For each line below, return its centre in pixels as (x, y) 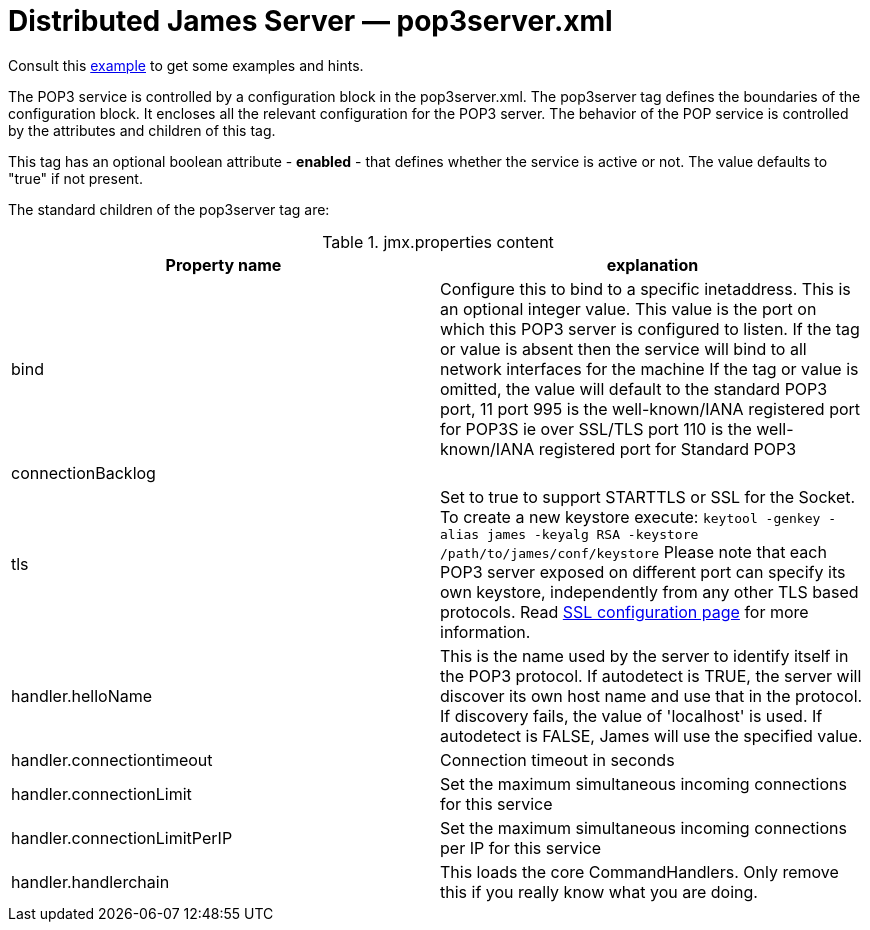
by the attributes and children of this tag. (142, 130)
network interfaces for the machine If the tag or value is (649, 368)
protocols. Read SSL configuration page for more (624, 611)
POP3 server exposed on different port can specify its (643, 571)
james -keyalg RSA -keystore (592, 534)
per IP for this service (521, 847)
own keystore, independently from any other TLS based (649, 591)
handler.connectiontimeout (112, 759)
